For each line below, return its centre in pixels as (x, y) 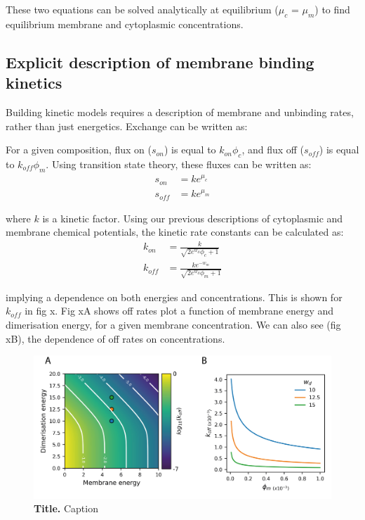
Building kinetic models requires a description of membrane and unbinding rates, (180, 112)
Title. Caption (66, 508)
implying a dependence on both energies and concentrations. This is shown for (174, 297)
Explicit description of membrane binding (160, 62)
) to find (332, 9)
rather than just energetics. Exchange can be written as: (127, 126)
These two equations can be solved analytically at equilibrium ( (142, 9)
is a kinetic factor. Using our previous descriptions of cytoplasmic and (193, 218)
